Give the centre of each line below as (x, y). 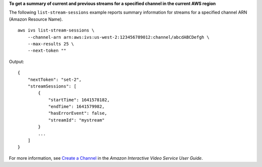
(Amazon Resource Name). (36, 19)
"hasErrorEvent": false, (78, 113)
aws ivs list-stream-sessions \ (56, 30)
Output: (16, 61)
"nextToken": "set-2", (55, 79)
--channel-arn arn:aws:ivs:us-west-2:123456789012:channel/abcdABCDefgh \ (118, 37)
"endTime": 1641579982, (76, 107)
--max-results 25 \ (51, 44)
